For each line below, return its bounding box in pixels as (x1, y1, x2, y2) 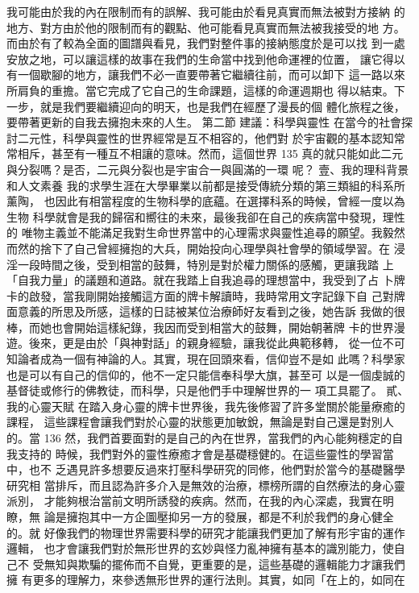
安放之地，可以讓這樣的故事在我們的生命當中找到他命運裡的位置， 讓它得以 (6, 50, 405, 67)
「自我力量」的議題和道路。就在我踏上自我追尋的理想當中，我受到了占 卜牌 (6, 272, 405, 288)
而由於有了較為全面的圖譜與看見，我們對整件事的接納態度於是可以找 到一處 (6, 35, 405, 52)
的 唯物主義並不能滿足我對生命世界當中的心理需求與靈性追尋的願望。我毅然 (6, 224, 405, 241)
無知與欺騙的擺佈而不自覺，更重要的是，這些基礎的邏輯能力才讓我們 (44, 555, 405, 572)
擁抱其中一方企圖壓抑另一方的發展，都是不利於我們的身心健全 (66, 508, 394, 525)
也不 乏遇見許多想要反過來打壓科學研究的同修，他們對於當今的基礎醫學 (28, 461, 405, 478)
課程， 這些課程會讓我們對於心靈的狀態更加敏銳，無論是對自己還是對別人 (6, 413, 394, 430)
